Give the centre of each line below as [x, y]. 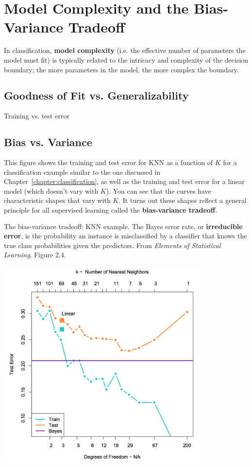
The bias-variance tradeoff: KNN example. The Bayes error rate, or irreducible [123, 226]
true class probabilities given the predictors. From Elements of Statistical [112, 245]
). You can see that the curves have [159, 191]
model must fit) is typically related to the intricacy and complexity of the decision [126, 59]
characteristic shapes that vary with [57, 200]
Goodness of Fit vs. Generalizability [96, 95]
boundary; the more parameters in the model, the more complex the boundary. [121, 69]
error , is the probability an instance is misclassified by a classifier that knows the [126, 236]
